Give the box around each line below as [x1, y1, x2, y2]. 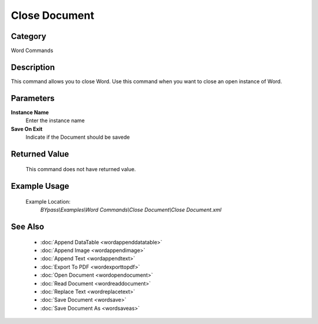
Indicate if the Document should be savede [25, 133, 130, 141]
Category [11, 31, 47, 41]
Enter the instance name [25, 117, 85, 124]
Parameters [11, 93, 55, 103]
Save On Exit [11, 125, 43, 132]
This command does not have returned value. [25, 166, 136, 173]
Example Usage [11, 181, 69, 191]
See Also [11, 222, 44, 232]
